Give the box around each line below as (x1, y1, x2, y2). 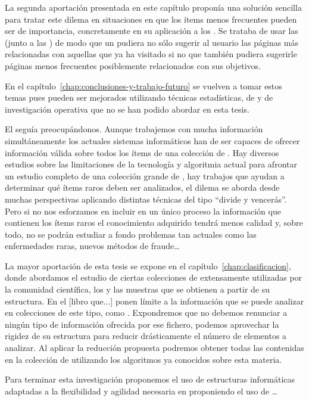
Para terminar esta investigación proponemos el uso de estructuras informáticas (5, 373, 295, 386)
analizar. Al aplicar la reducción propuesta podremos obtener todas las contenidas (5, 341, 304, 354)
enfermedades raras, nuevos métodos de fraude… (5, 240, 180, 252)
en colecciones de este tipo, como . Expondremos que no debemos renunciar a (5, 306, 288, 319)
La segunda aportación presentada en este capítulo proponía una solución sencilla (5, 1, 302, 13)
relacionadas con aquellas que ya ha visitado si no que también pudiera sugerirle (5, 48, 297, 60)
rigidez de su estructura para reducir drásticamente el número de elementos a (5, 329, 287, 342)
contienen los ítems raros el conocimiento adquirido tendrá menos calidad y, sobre (5, 216, 303, 229)
